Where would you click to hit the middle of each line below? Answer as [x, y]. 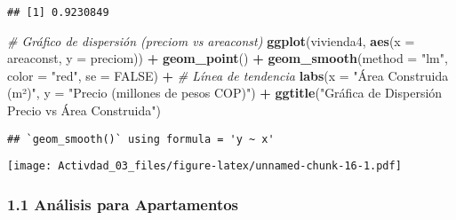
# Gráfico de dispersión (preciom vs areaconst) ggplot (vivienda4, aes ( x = [211, 40]
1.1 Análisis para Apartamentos [123, 204]
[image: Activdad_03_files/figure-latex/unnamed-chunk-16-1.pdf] [204, 166]
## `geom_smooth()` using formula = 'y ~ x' [141, 139]
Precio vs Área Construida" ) [84, 110]
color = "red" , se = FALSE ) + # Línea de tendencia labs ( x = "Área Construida [228, 75]
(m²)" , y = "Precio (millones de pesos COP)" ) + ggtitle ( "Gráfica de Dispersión [225, 93]
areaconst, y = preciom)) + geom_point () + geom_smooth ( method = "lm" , [228, 58]
